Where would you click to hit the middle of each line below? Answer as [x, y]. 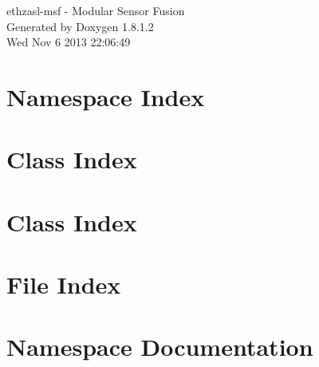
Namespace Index [106, 96]
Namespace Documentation [160, 347]
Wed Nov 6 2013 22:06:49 [69, 42]
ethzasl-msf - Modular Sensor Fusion [96, 10]
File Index [64, 284]
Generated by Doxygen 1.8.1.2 [80, 26]
